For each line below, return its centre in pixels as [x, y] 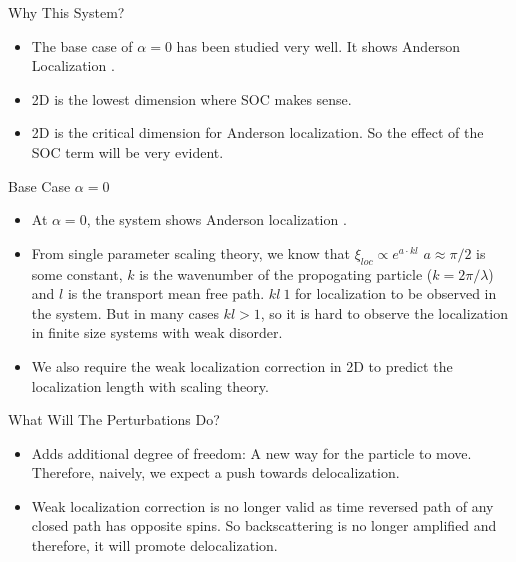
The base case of [82, 45]
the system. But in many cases [125, 312]
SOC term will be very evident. [127, 151]
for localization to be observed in [396, 293]
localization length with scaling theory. [150, 385]
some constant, [77, 273]
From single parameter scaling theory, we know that [191, 252]
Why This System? [66, 12]
